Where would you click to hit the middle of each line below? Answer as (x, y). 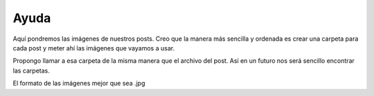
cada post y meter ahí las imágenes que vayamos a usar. (94, 48)
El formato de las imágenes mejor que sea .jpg (79, 84)
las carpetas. (31, 70)
